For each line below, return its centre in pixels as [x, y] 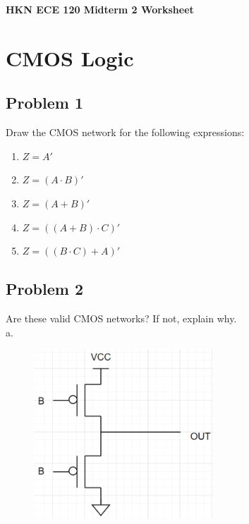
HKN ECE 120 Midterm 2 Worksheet [100, 9]
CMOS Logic [70, 57]
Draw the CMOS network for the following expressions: [125, 132]
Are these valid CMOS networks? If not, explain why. [121, 318]
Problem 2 [44, 289]
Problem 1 [44, 103]
